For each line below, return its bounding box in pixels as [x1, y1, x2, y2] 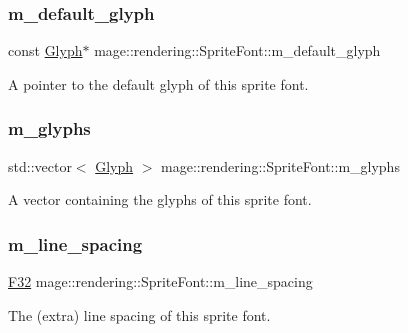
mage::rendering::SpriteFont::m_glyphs [161, 155, 400, 176]
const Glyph [8, 40, 83, 61]
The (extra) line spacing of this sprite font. [8, 304, 271, 325]
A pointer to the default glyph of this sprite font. [8, 73, 309, 94]
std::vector [8, 155, 72, 176]
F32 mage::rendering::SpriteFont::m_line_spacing [8, 271, 313, 292]
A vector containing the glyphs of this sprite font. [8, 189, 312, 210]
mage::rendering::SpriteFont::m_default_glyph [94, 40, 381, 61]
